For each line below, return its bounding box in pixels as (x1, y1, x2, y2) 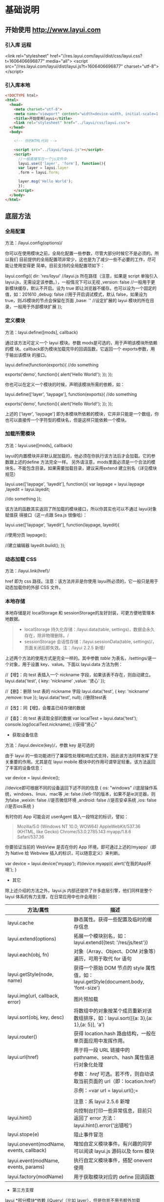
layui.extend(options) (7, 935, 57, 942)
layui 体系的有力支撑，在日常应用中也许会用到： (5, 894, 102, 900)
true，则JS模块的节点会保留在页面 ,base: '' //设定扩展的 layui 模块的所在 (5, 298, 150, 304)
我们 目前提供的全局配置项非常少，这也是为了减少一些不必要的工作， (9, 256, 147, 262)
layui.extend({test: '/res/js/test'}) (73, 939, 148, 946)
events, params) (7, 1163, 45, 1170)
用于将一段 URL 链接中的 (73, 1047, 130, 1053)
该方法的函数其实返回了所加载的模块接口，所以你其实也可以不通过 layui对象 (5, 506, 157, 511)
